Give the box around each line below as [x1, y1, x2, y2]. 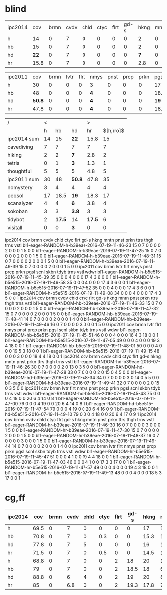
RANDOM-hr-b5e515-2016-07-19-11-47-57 [5, 464, 93, 470]
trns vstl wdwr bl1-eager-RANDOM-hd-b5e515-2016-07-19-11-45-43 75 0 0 [5, 390, 160, 396]
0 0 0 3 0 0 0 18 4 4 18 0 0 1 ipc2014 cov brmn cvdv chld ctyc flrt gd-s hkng [5, 353, 161, 359]
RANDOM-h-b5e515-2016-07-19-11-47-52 [5, 285, 92, 291]
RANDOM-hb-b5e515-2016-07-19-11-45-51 [5, 332, 93, 338]
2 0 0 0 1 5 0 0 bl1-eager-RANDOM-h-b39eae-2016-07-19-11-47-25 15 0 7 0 [5, 247, 162, 253]
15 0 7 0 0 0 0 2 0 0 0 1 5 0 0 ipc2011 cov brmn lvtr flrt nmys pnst [19, 263, 153, 269]
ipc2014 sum [7, 135, 39, 142]
